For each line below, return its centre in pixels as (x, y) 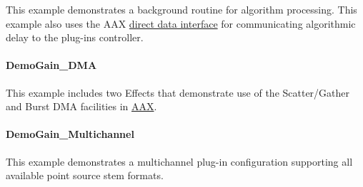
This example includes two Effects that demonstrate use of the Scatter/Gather (178, 92)
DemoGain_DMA (51, 65)
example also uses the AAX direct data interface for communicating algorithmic (181, 23)
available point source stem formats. (85, 175)
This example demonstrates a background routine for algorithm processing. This (181, 9)
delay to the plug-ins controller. (75, 37)
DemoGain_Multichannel (70, 134)
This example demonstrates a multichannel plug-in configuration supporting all (179, 161)
